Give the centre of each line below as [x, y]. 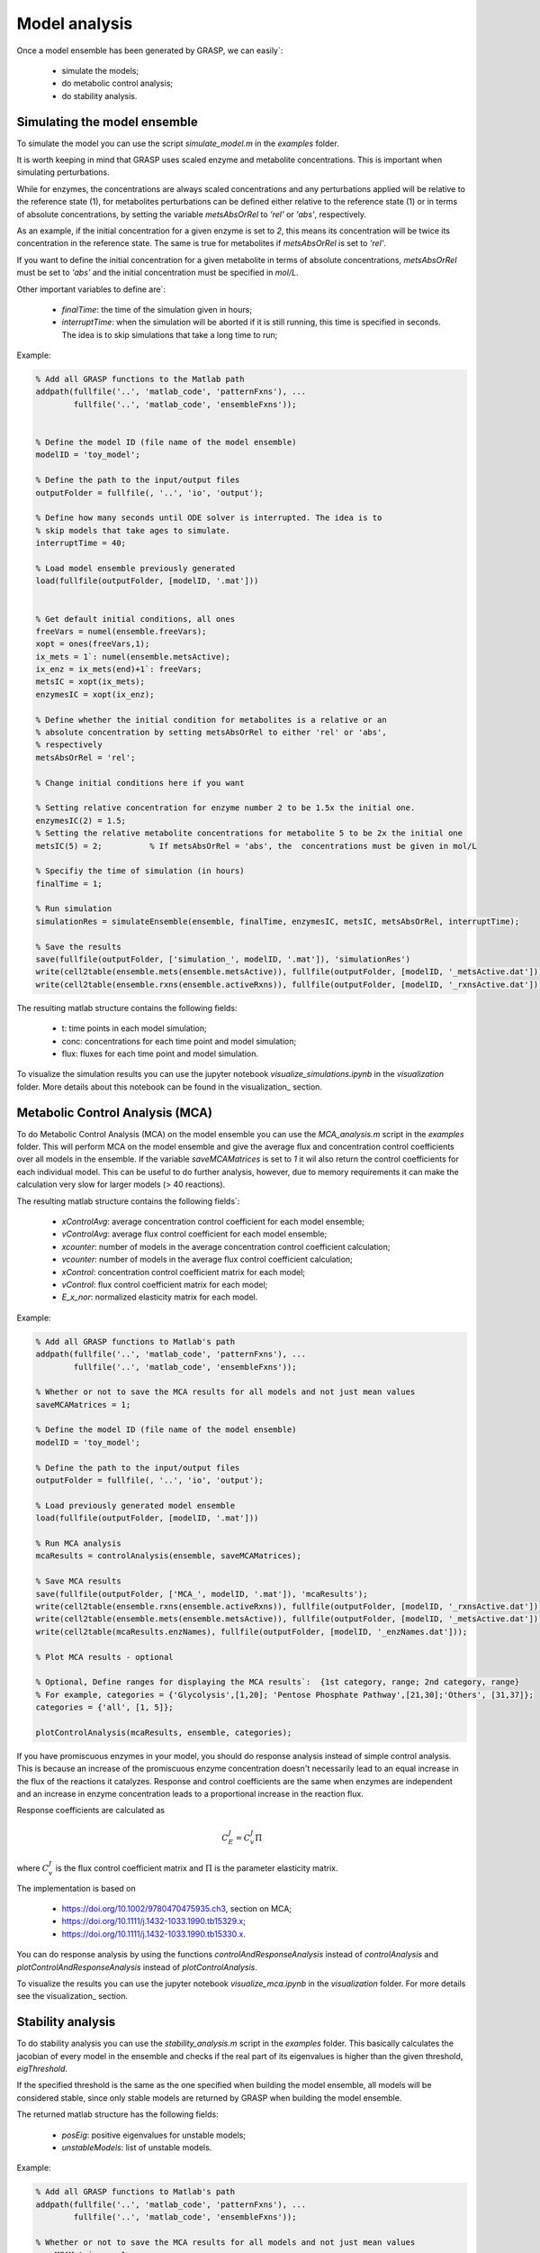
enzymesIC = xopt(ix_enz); [95, 694]
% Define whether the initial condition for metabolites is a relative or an [211, 720]
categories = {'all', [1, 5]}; [105, 1707]
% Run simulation [74, 909]
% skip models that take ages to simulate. [133, 530]
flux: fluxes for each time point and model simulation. [160, 1054]
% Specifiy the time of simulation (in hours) [140, 871]
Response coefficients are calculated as [91, 1811]
